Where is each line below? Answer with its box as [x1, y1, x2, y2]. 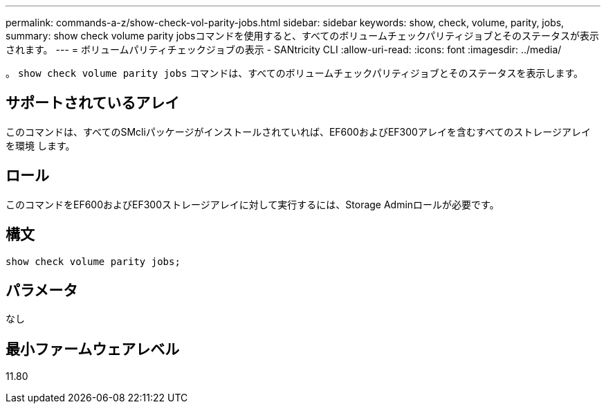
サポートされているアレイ [6, 94, 180, 112]
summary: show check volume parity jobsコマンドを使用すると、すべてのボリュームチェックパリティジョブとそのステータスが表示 [6, 30, 599, 42]
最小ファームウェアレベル [6, 340, 180, 358]
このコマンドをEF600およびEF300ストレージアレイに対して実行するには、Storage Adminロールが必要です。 [6, 198, 499, 210]
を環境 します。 [6, 139, 75, 152]
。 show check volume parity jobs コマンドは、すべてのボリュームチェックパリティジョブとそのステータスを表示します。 [6, 67, 583, 79]
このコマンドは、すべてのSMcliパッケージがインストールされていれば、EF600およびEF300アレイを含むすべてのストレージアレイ [6, 125, 591, 138]
